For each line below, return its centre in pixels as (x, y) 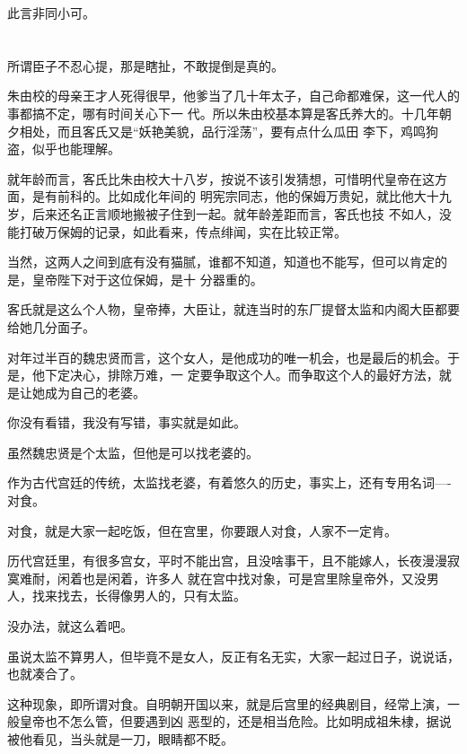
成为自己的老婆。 (95, 392)
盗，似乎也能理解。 (64, 149)
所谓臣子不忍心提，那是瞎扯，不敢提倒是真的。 (145, 65)
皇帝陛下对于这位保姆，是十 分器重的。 (147, 279)
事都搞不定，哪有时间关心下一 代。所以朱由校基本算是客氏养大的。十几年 (223, 113)
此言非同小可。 (51, 13)
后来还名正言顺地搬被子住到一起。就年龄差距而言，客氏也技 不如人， (235, 213)
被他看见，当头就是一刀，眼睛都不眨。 (120, 739)
